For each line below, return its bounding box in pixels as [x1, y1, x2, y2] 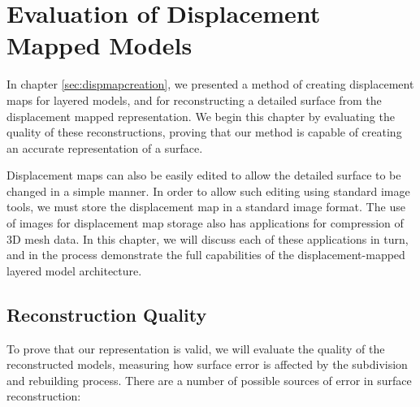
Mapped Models [6, 28, 193, 62]
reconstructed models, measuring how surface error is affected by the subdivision [6, 356, 408, 373]
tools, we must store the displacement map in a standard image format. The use [6, 198, 405, 215]
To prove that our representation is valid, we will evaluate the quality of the [6, 340, 385, 357]
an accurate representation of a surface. [6, 139, 203, 156]
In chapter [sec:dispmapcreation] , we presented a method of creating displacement [6, 76, 414, 93]
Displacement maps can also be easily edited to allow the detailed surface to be [6, 167, 401, 184]
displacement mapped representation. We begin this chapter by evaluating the [6, 107, 395, 124]
